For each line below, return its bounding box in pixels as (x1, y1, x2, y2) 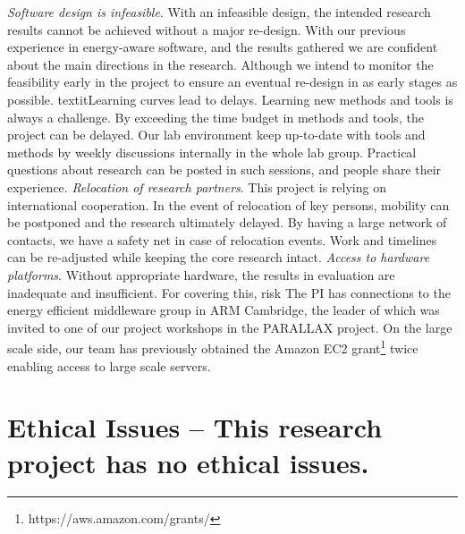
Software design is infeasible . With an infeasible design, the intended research (7, 3, 431, 21)
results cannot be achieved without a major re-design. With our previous (7, 20, 406, 38)
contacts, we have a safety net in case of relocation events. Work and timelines (7, 230, 437, 249)
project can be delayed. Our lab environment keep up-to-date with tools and (7, 125, 426, 144)
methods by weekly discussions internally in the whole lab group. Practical (7, 142, 417, 161)
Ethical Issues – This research (7, 409, 383, 445)
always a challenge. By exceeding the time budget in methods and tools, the (7, 107, 424, 126)
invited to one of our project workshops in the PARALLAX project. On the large (7, 318, 452, 336)
